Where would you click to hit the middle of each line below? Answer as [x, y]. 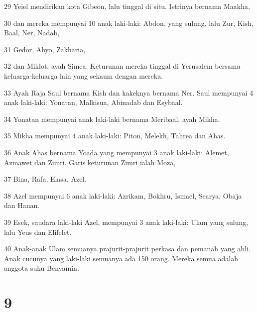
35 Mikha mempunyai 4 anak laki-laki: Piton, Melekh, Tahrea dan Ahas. [115, 136]
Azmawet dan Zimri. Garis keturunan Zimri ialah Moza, [90, 162]
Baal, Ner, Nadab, [32, 33]
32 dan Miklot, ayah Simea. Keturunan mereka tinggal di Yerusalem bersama [122, 66]
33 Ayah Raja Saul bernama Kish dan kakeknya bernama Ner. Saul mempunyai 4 [129, 92]
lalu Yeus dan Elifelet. [38, 232]
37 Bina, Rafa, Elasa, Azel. [45, 179]
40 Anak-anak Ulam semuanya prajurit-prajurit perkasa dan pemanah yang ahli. [127, 249]
